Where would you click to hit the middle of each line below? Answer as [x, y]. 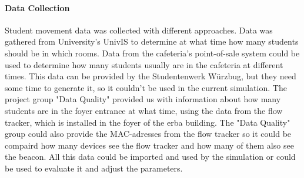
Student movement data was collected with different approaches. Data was [139, 30]
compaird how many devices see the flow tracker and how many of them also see [149, 145]
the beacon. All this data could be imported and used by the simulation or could [150, 157]
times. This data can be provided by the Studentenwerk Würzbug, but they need [151, 76]
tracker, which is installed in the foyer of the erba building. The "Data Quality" [148, 122]
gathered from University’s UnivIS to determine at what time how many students [152, 41]
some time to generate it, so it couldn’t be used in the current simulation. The [146, 87]
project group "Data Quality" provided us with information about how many [143, 99]
